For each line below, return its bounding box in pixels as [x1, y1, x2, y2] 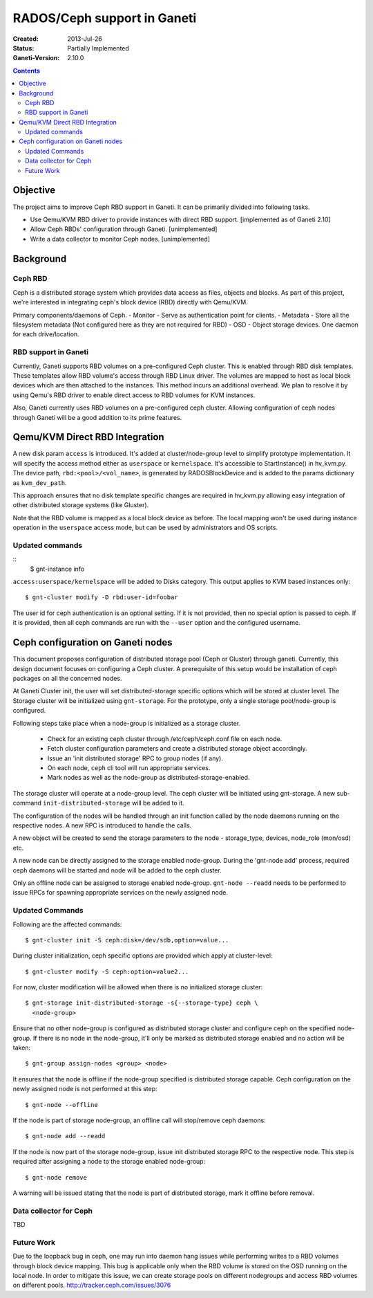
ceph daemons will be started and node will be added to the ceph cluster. [12, 866, 222, 875]
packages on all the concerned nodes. [12, 674, 122, 682]
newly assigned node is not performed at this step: [12, 1085, 158, 1093]
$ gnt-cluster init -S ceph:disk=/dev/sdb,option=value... [25, 936, 229, 944]
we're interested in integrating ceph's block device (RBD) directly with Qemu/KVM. [12, 298, 248, 307]
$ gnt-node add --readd [25, 1132, 106, 1140]
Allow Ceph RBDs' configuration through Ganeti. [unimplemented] [30, 225, 218, 233]
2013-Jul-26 [67, 35, 103, 43]
